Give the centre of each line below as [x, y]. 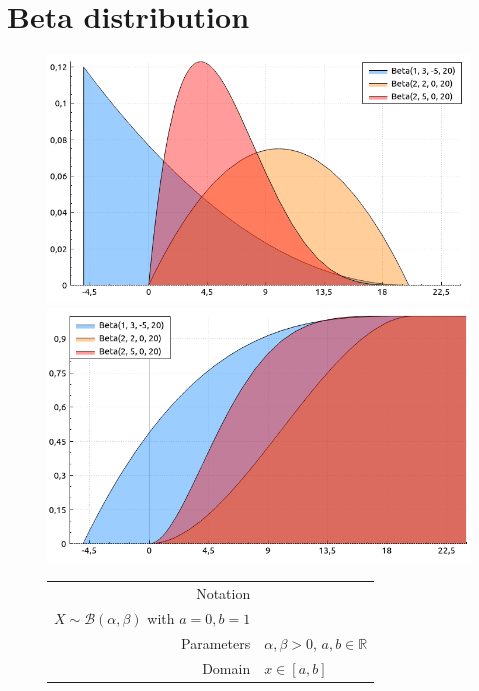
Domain [226, 667]
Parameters [216, 642]
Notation [223, 593]
